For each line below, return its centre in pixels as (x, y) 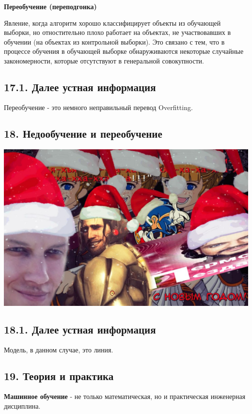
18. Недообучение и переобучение (83, 133)
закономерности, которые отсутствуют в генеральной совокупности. (104, 60)
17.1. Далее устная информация (80, 87)
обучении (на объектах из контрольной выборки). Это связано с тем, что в (114, 41)
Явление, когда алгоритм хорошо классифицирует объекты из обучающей (112, 23)
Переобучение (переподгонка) (50, 6)
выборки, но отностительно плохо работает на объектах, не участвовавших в (118, 32)
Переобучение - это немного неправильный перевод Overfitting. (98, 107)
